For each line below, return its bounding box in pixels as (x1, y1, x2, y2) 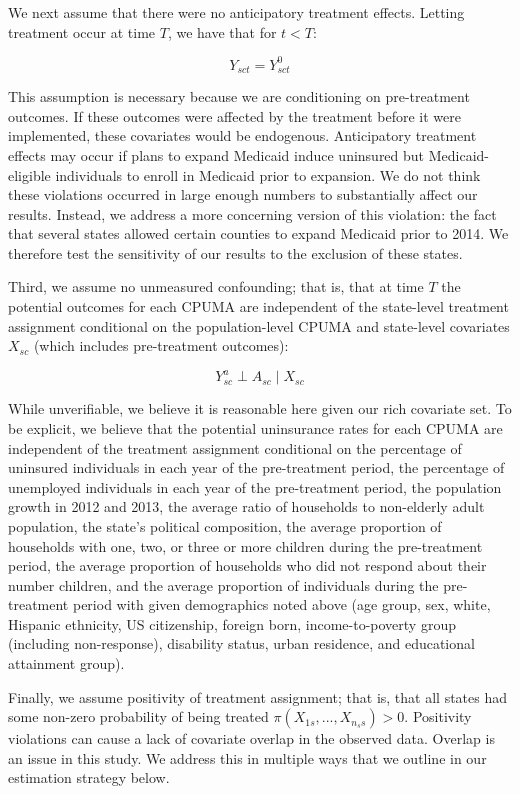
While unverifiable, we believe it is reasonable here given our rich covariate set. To (8, 398, 512, 419)
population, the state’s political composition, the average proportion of (8, 515, 442, 536)
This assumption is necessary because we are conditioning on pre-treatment (8, 86, 470, 107)
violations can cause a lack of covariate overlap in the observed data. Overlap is (8, 728, 495, 749)
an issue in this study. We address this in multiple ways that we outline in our (8, 747, 487, 768)
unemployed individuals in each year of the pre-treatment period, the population (8, 476, 502, 497)
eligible (8, 164, 51, 185)
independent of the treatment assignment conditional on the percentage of (8, 437, 462, 458)
